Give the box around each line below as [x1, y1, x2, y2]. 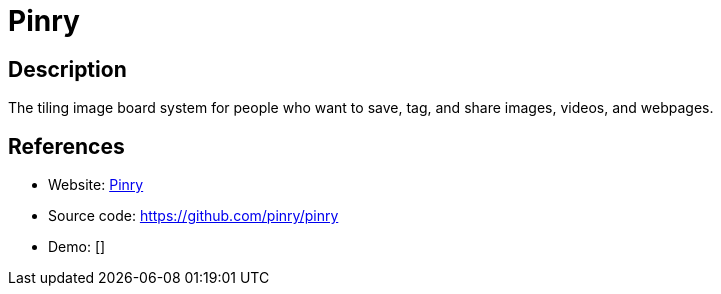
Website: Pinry [48, 176, 144, 194]
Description [8, 56, 127, 82]
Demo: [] [48, 238, 106, 256]
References [8, 133, 125, 159]
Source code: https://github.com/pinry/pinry [48, 207, 339, 225]
